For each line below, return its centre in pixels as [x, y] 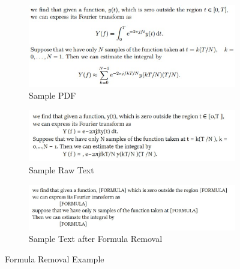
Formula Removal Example [55, 259]
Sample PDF [52, 95]
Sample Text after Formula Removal [96, 239]
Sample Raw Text [61, 170]
